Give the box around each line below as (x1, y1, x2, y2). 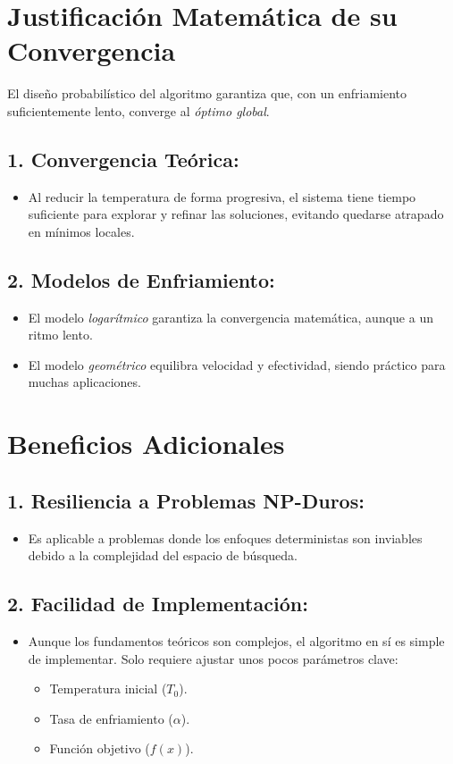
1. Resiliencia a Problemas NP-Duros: (7, 486, 365, 514)
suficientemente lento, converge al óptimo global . (7, 101, 270, 120)
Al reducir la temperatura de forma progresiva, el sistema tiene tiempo (28, 187, 416, 206)
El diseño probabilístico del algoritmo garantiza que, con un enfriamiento (7, 84, 407, 103)
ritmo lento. (28, 325, 93, 344)
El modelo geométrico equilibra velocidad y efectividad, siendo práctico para (28, 355, 446, 374)
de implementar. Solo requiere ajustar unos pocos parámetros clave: (28, 649, 398, 667)
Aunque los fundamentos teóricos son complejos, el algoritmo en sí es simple (28, 632, 445, 651)
